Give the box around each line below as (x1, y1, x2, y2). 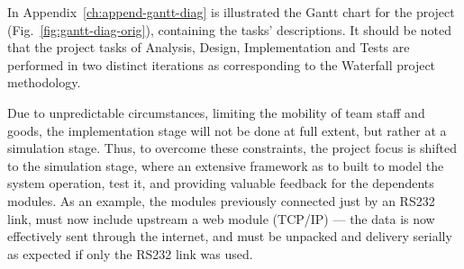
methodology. (7, 73, 81, 92)
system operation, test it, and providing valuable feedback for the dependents (7, 174, 434, 193)
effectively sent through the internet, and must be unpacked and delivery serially (7, 227, 452, 246)
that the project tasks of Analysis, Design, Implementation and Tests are (7, 38, 410, 57)
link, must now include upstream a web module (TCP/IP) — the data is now (7, 209, 435, 228)
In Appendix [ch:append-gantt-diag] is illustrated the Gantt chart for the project (7, 3, 455, 21)
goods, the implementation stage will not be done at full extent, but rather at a (7, 121, 447, 139)
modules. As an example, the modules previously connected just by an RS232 (7, 191, 435, 210)
